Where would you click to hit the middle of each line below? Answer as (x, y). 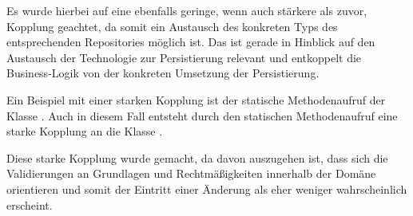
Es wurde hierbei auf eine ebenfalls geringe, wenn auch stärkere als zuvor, (187, 10)
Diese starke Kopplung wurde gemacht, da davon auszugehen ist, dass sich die (197, 157)
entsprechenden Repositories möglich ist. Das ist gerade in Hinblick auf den (191, 42)
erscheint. (30, 204)
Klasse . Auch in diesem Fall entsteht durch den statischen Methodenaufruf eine (202, 115)
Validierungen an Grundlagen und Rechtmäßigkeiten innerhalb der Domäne (191, 173)
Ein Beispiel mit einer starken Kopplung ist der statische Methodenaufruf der (196, 99)
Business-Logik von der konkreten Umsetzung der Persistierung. (163, 73)
